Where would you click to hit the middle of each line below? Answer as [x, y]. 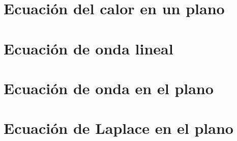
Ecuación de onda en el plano [109, 88]
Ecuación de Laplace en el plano [118, 128]
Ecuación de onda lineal [88, 48]
